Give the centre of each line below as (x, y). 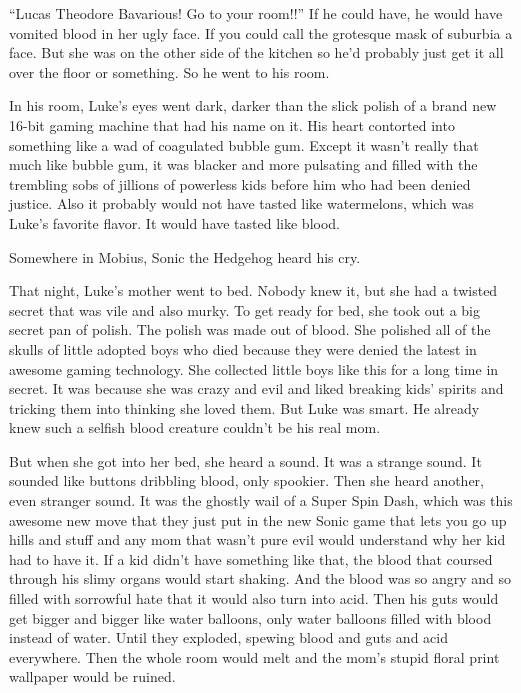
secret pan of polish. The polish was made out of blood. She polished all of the (250, 329)
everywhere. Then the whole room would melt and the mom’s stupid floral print (254, 656)
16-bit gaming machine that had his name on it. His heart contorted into (232, 124)
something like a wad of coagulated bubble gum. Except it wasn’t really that (244, 144)
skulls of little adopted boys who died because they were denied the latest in (243, 348)
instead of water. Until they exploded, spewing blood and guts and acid (228, 637)
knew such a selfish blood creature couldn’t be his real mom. (195, 427)
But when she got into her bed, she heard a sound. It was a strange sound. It (245, 460)
